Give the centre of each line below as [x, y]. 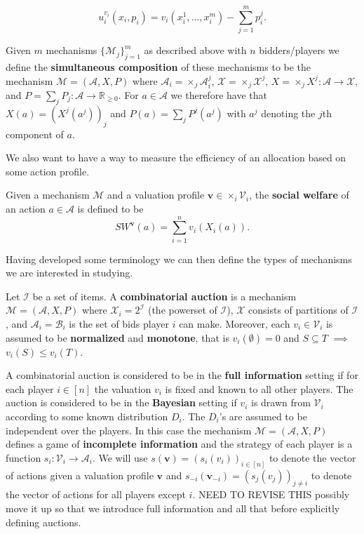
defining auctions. [43, 522]
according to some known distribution [87, 416]
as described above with [195, 50]
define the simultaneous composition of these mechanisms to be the [159, 66]
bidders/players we [299, 50]
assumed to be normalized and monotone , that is [117, 337]
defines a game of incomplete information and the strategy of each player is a [179, 444]
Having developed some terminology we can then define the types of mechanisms [179, 259]
